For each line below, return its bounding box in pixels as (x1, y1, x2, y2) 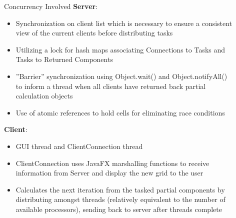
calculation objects (15, 90, 73, 101)
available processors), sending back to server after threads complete (15, 203, 222, 214)
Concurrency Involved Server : (4, 1, 98, 11)
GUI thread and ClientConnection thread (15, 140, 143, 151)
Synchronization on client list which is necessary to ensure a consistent (15, 17, 232, 28)
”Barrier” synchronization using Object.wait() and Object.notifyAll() (15, 70, 227, 81)
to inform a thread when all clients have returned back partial (15, 80, 206, 91)
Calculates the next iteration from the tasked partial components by (15, 184, 225, 194)
